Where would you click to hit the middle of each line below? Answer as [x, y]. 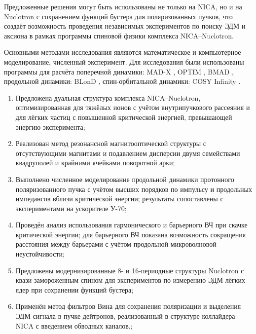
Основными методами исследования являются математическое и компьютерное [123, 52]
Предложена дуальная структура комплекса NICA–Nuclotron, [108, 97]
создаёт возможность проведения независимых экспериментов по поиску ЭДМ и [125, 26]
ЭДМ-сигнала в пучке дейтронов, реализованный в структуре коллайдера [125, 316]
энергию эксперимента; [50, 127]
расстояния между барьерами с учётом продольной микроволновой [116, 244]
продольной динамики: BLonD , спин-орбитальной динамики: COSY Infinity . [122, 81]
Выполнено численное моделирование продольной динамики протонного [125, 179]
